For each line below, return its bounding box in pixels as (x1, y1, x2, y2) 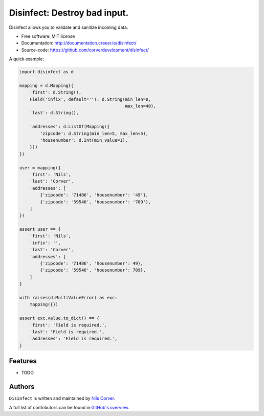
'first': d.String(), (29, 89, 82, 95)
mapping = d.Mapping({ (19, 83, 74, 88)
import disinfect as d (19, 69, 74, 75)
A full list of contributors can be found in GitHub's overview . (9, 404, 130, 410)
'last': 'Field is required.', (29, 329, 105, 334)
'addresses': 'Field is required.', (29, 336, 117, 342)
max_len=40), (125, 103, 156, 109)
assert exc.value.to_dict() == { (19, 315, 100, 321)
